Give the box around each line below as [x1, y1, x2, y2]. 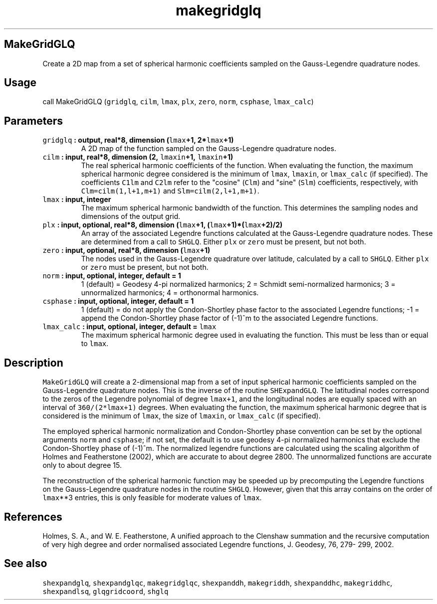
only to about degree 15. [42, 461, 122, 470]
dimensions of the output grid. [81, 212, 181, 221]
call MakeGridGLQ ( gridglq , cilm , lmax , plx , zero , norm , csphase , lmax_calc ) [42, 97, 314, 106]
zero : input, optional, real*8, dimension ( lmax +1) [42, 246, 211, 255]
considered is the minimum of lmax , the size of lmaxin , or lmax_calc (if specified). [42, 411, 321, 420]
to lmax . [81, 339, 109, 348]
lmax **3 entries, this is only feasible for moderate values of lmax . [42, 493, 262, 502]
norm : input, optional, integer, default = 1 [42, 271, 181, 280]
